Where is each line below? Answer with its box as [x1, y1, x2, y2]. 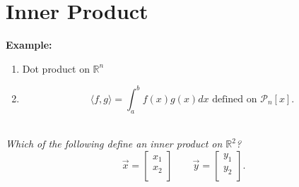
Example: [6, 37, 52, 52]
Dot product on [22, 61, 90, 76]
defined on [212, 94, 257, 104]
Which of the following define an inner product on [6, 136, 223, 151]
